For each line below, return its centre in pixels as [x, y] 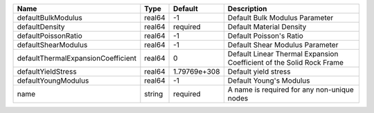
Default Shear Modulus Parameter [283, 45]
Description [247, 9]
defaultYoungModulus [53, 81]
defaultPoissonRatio [50, 36]
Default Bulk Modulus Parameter [280, 18]
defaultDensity [41, 27]
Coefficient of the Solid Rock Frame [286, 62]
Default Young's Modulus [269, 81]
